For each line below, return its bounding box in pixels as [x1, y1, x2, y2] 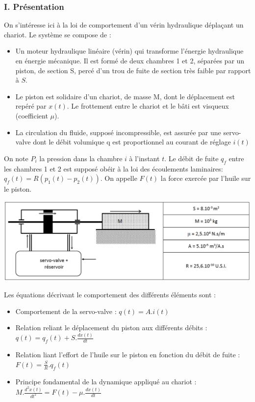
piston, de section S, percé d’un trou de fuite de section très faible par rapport [15, 65, 251, 75]
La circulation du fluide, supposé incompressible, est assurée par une [15, 127, 221, 137]
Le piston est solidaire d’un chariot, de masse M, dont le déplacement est [15, 91, 235, 101]
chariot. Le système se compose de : [4, 29, 111, 39]
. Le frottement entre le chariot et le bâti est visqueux [67, 101, 229, 111]
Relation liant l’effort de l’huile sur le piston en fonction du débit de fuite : [15, 349, 240, 360]
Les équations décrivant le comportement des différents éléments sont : [4, 289, 216, 300]
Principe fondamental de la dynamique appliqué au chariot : [15, 376, 197, 386]
